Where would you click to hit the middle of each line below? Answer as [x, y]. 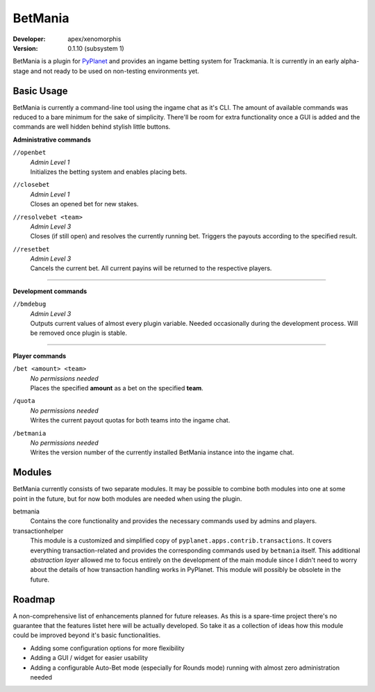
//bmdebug [30, 304]
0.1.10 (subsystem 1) [96, 48]
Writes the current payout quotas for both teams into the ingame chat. [130, 420]
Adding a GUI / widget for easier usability [89, 658]
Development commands [50, 291]
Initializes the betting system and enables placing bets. [109, 172]
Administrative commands [52, 140]
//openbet [30, 153]
